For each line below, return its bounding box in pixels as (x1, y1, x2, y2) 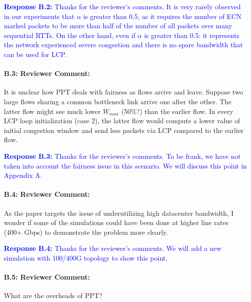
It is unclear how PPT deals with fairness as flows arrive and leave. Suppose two (4, 87, 243, 97)
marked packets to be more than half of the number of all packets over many (4, 20, 233, 31)
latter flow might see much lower (4, 106, 101, 116)
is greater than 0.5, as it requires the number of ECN (83, 11, 242, 21)
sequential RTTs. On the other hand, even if (4, 30, 135, 40)
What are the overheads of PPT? (4, 290, 102, 301)
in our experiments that (4, 11, 75, 21)
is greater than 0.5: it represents (144, 30, 239, 40)
